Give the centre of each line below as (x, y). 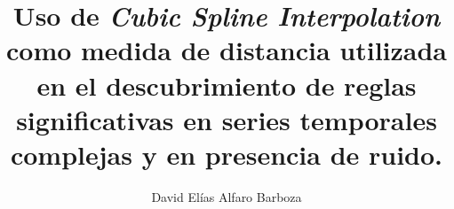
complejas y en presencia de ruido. (227, 154)
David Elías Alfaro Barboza (227, 196)
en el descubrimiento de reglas (227, 85)
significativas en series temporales (227, 119)
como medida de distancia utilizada (227, 50)
